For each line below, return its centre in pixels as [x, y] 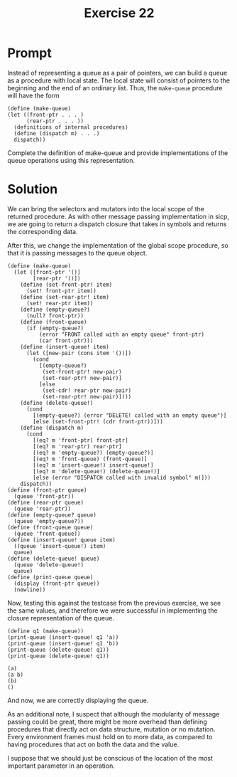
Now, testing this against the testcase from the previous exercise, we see [114, 603]
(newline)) [30, 590]
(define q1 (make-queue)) [45, 631]
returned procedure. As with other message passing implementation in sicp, [118, 216]
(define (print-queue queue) [50, 577]
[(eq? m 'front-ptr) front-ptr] [81, 440]
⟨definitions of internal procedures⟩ [71, 127]
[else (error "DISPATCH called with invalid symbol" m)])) [122, 477]
